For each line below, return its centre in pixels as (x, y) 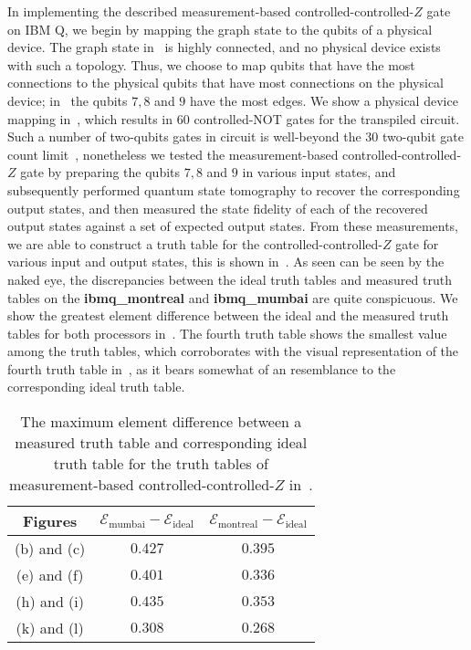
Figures (50, 521)
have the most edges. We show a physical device (324, 100)
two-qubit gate (423, 136)
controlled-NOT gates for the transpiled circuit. (327, 118)
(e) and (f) (50, 575)
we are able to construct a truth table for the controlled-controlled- (195, 243)
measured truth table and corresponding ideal (161, 443)
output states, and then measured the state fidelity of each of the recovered (218, 208)
